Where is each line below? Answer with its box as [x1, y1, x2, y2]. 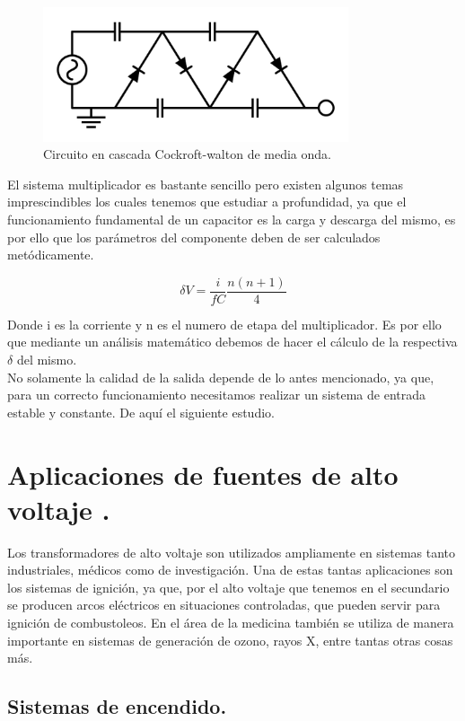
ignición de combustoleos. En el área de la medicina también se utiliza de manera [7, 613, 454, 632]
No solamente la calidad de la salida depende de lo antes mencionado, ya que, [7, 367, 434, 386]
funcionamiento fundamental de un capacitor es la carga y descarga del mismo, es [7, 209, 456, 228]
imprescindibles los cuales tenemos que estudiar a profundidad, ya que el [7, 192, 407, 211]
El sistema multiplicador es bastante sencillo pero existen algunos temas [7, 174, 404, 193]
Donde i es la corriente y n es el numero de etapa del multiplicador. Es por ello [7, 314, 442, 333]
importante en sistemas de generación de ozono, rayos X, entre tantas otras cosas [7, 630, 453, 649]
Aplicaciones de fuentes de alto [7, 455, 399, 492]
